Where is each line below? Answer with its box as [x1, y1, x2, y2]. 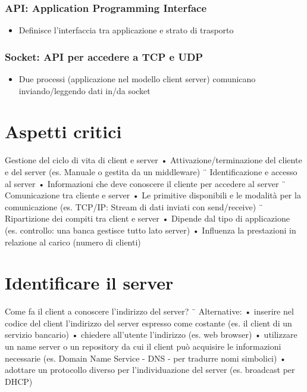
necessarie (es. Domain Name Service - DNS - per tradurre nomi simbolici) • [5, 351, 286, 364]
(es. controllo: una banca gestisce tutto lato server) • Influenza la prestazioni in [5, 223, 296, 236]
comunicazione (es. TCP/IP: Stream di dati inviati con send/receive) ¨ [5, 200, 263, 213]
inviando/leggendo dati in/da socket [18, 84, 151, 97]
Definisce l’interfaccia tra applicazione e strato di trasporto [18, 24, 234, 36]
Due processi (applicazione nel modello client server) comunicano [18, 73, 256, 85]
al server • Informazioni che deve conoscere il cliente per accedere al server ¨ [5, 177, 286, 189]
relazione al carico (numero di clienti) [5, 235, 141, 248]
